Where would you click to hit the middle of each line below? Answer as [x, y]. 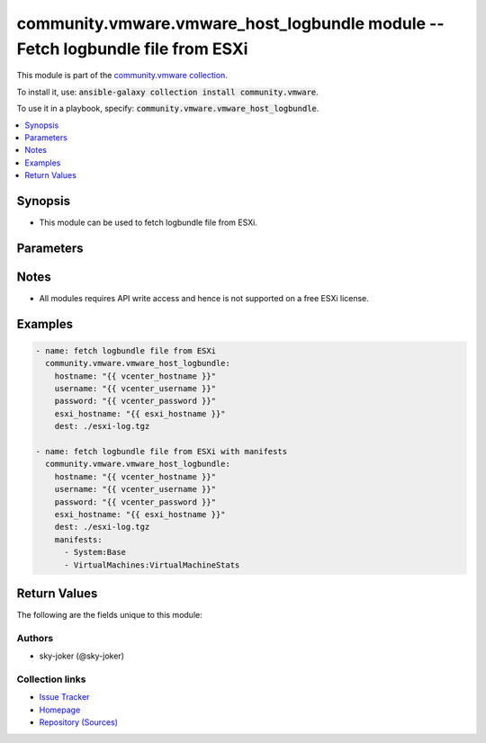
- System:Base [95, 552]
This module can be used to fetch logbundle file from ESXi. [148, 222]
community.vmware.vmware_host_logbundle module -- [230, 23]
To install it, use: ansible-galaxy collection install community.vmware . [167, 92]
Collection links [51, 679]
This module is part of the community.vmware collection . [122, 76]
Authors [35, 638]
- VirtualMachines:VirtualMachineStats [152, 565]
